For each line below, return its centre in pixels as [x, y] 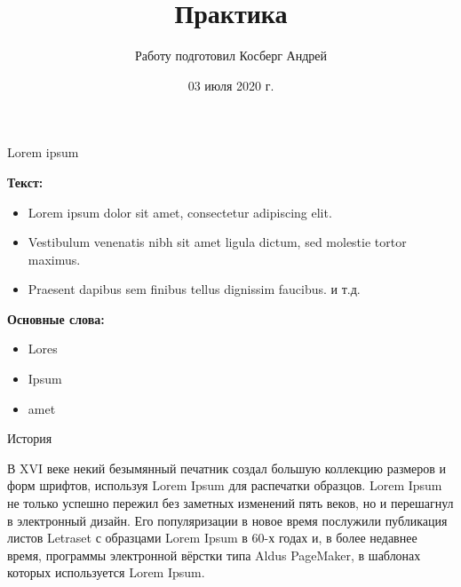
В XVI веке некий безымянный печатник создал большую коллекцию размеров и [227, 468]
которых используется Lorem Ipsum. [106, 572]
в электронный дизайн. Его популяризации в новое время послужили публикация [227, 520]
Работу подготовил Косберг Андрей [230, 56]
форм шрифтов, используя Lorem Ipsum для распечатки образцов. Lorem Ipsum [225, 485]
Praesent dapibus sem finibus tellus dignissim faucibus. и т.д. [194, 289]
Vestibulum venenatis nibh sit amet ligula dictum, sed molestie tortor [217, 242]
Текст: [25, 182]
